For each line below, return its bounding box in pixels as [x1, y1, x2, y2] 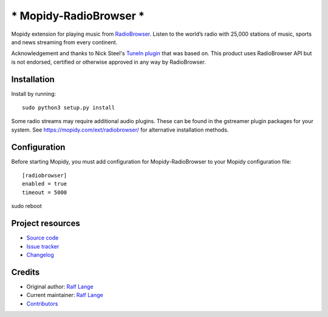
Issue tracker [26, 242, 60, 250]
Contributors [26, 300, 58, 307]
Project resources [11, 218, 80, 229]
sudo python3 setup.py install [22, 104, 115, 112]
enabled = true [22, 181, 67, 187]
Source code [26, 234, 59, 242]
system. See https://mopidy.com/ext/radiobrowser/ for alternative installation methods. [11, 126, 229, 133]
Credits [11, 267, 40, 277]
